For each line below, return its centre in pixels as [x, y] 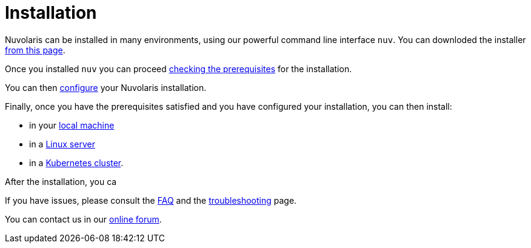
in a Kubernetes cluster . [76, 163]
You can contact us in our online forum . [83, 219]
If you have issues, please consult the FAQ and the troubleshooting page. [151, 200]
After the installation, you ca [61, 181]
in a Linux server [62, 144]
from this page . [35, 50]
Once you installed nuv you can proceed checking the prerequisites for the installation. [179, 69]
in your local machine [72, 125]
